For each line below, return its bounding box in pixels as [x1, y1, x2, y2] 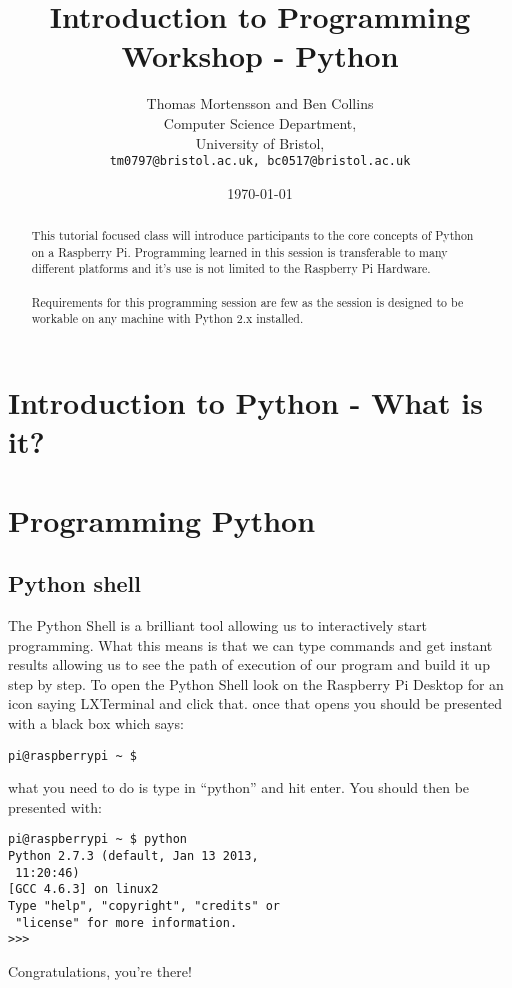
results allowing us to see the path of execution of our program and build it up [8, 654, 490, 675]
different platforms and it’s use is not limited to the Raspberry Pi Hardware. [31, 260, 431, 277]
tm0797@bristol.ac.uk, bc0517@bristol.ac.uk [109, 154, 411, 169]
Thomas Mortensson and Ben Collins [146, 93, 374, 114]
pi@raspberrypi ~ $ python [8, 832, 187, 847]
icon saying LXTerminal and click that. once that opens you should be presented [8, 693, 503, 714]
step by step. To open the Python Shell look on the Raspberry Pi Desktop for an [8, 673, 504, 694]
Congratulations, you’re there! [8, 961, 192, 982]
